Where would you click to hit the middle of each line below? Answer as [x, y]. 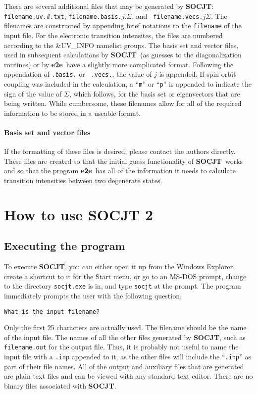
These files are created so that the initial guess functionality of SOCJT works [124, 161]
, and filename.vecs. [167, 16]
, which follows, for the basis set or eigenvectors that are [154, 93]
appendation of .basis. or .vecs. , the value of [78, 74]
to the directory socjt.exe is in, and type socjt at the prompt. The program [123, 286]
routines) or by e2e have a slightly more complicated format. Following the [119, 64]
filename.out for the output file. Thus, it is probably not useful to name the [121, 347]
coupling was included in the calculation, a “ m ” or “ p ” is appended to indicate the [128, 83]
